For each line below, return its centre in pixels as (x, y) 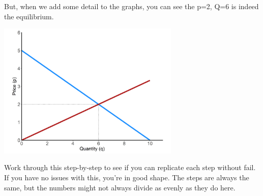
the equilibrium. (29, 16)
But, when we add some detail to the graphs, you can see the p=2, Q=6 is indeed (131, 6)
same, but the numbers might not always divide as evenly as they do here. (120, 187)
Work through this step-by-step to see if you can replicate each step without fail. (130, 167)
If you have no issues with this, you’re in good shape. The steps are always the (127, 177)
